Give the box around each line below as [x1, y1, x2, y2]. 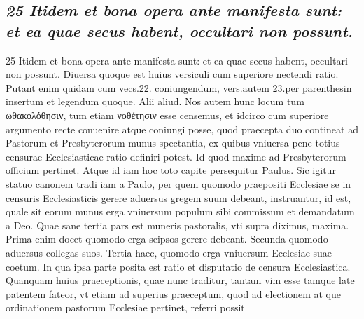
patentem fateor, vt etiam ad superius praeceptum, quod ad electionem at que [6, 286, 341, 301]
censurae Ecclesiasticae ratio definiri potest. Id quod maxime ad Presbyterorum [6, 149, 346, 163]
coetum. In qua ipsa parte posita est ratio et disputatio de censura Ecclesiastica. [6, 259, 351, 273]
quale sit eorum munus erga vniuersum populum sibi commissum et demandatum [6, 204, 355, 219]
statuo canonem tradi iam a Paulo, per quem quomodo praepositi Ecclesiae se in [6, 176, 351, 191]
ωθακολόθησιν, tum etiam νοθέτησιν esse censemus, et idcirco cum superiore [6, 107, 329, 122]
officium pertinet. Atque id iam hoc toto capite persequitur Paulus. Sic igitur [6, 163, 336, 177]
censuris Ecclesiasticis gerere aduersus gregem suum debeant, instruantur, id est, [6, 190, 351, 205]
